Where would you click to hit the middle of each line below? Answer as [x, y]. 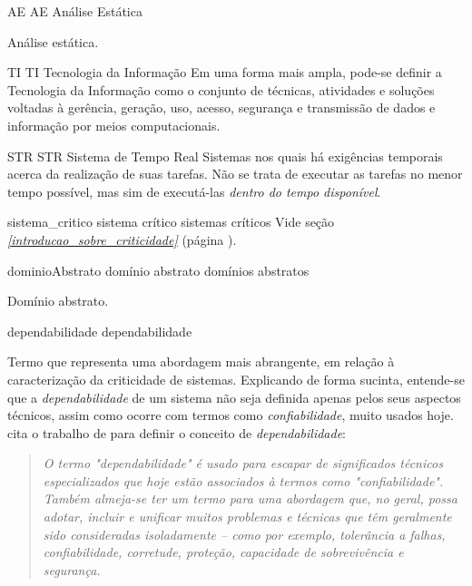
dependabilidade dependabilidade [100, 331]
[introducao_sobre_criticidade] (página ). [122, 239]
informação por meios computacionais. [114, 125]
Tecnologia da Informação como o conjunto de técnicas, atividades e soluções [221, 89]
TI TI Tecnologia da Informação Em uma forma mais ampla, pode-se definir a [225, 72]
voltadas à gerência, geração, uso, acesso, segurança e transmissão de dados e [221, 107]
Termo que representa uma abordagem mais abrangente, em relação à [201, 361]
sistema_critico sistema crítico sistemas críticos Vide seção [171, 222]
